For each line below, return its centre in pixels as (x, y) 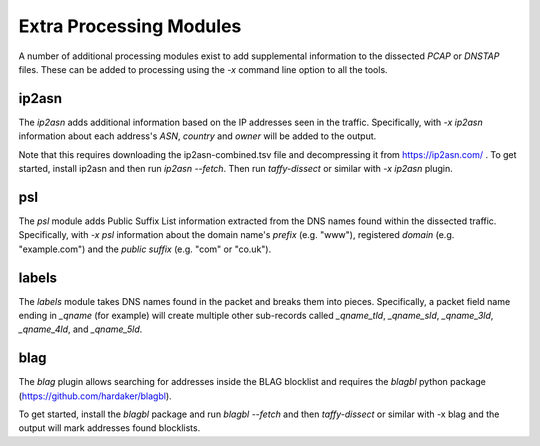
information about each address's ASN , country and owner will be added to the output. (197, 136)
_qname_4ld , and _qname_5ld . (80, 329)
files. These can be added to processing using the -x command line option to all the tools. (203, 69)
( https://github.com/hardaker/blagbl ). (95, 396)
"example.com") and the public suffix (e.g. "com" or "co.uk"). (145, 249)
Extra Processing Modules (130, 26)
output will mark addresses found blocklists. (109, 428)
